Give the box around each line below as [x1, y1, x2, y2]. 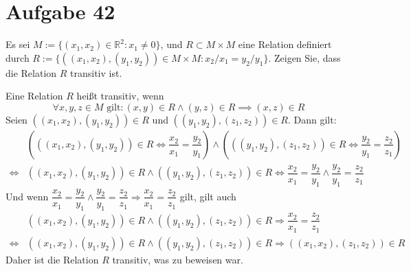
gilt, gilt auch [179, 189, 236, 203]
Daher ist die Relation [5, 252, 99, 266]
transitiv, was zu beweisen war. [112, 252, 243, 266]
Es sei [5, 37, 30, 51]
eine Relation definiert [238, 37, 332, 51]
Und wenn [5, 189, 49, 203]
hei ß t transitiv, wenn [76, 89, 164, 103]
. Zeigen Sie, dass [268, 50, 341, 64]
